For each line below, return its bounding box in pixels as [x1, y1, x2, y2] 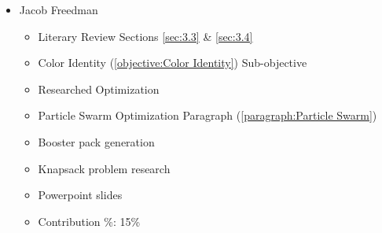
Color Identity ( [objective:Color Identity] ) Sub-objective [38, 54, 307, 71]
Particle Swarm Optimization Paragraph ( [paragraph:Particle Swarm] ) [38, 107, 377, 124]
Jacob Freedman [19, 2, 98, 17]
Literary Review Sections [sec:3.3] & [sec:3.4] [38, 28, 253, 44]
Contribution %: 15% [38, 213, 141, 229]
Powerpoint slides [38, 187, 123, 203]
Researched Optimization [38, 80, 160, 97]
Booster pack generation [38, 133, 155, 150]
